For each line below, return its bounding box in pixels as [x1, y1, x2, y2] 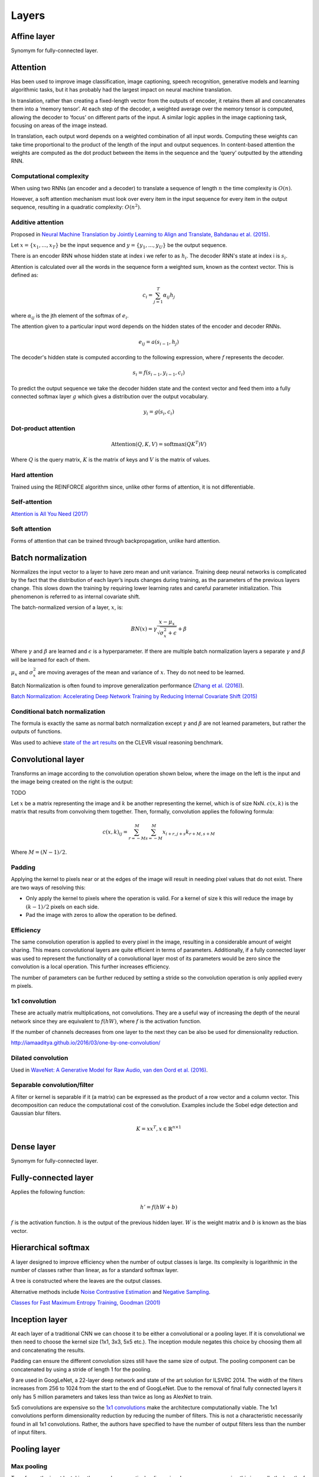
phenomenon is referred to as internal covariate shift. [11, 593, 141, 600]
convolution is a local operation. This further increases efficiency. [11, 963, 171, 970]
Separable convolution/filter [11, 1081, 94, 1089]
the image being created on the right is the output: [11, 778, 134, 785]
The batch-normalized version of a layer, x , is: [11, 604, 123, 611]
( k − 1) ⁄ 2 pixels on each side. [25, 903, 99, 910]
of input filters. [11, 1429, 47, 1436]
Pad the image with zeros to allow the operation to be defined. [25, 911, 177, 918]
